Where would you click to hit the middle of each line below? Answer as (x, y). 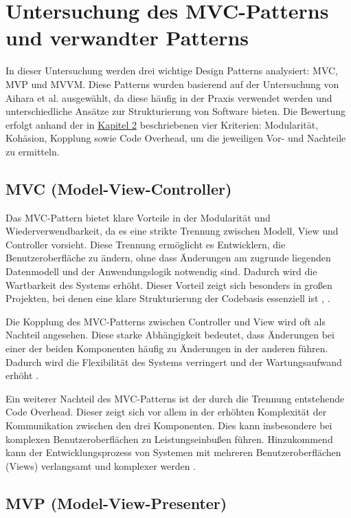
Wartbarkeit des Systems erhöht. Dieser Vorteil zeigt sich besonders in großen (169, 284)
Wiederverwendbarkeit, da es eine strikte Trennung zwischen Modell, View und (172, 231)
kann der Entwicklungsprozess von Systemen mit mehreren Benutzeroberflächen (173, 452)
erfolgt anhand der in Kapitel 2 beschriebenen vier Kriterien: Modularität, (162, 124)
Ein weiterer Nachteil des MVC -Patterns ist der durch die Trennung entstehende (175, 398)
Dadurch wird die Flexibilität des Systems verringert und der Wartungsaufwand (174, 361)
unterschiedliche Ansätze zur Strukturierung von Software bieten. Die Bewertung (176, 111)
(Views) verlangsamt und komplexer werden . (101, 465)
